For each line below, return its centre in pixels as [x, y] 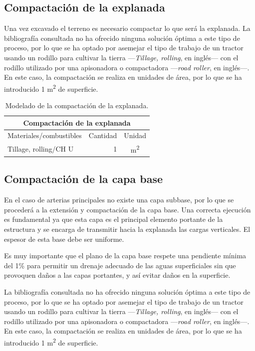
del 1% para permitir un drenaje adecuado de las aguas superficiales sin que [120, 265]
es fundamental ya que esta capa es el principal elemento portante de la [114, 219]
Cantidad [103, 135]
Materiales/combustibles [45, 135]
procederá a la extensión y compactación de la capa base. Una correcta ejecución [127, 209]
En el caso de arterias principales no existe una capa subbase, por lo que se [119, 200]
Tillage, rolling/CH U [41, 149]
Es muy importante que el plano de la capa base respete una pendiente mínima [125, 256]
